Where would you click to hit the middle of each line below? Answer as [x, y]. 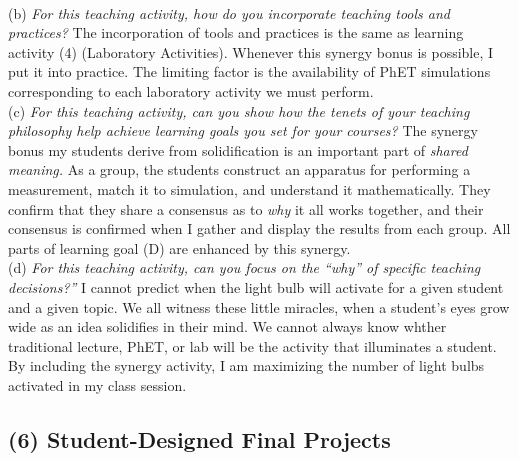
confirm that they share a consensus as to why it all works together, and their [246, 208]
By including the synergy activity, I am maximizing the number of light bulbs [246, 365]
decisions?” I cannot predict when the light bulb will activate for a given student [256, 286]
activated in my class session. [97, 384]
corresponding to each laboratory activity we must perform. [191, 90]
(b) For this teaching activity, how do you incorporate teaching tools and [229, 12]
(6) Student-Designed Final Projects [199, 438]
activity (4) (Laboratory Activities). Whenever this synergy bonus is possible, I [251, 51]
